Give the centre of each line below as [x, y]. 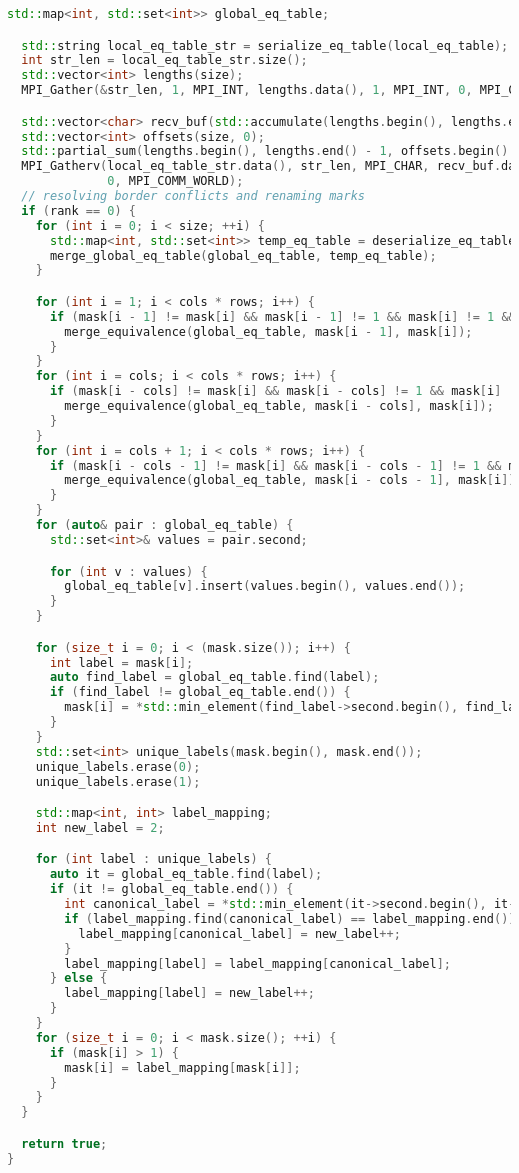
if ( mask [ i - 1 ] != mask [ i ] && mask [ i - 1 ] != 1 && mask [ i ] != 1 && [282, 316]
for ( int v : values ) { [128, 571]
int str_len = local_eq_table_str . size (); [164, 60]
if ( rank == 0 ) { [78, 210]
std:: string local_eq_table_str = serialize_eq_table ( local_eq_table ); [265, 45]
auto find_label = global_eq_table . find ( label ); [214, 677]
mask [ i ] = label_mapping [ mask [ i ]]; [182, 1067]
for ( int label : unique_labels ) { [153, 859]
